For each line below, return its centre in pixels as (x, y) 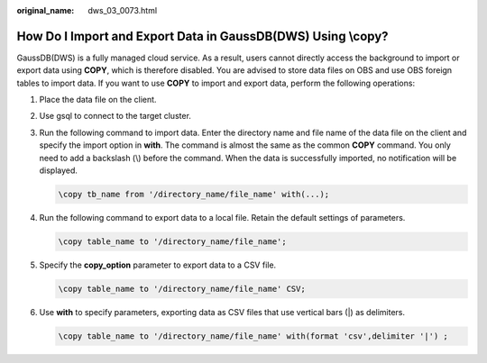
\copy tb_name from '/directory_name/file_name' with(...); (194, 195)
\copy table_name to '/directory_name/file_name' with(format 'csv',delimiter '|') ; (253, 336)
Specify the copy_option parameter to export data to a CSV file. (158, 265)
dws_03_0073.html (123, 10)
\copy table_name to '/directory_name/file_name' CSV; (182, 289)
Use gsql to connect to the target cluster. (115, 116)
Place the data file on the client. (98, 100)
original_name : (46, 10)
